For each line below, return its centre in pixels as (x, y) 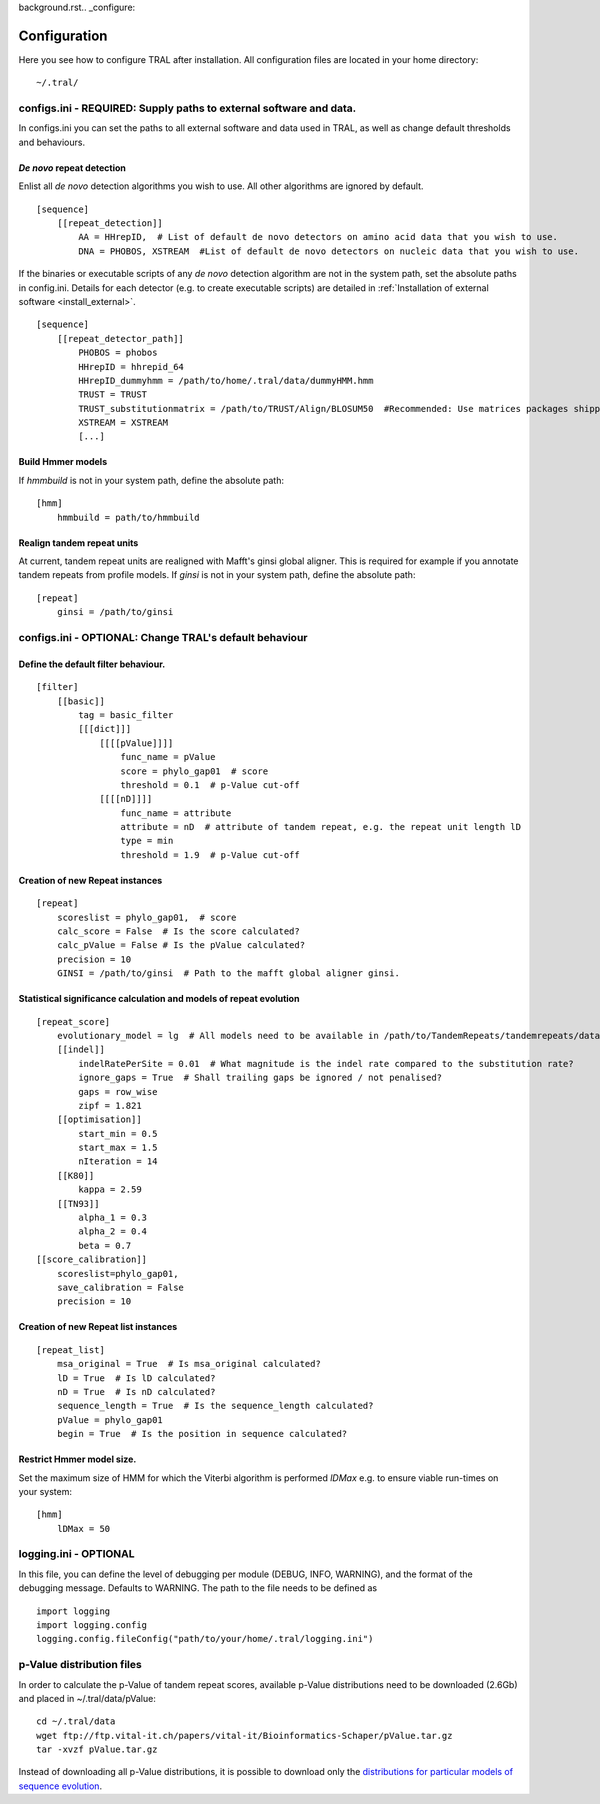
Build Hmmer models (63, 462)
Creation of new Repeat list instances (98, 1327)
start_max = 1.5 (118, 1148)
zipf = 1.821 (110, 1105)
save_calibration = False (120, 1287)
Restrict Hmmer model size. (77, 1459)
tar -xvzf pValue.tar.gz (97, 1749)
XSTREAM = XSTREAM (123, 423)
